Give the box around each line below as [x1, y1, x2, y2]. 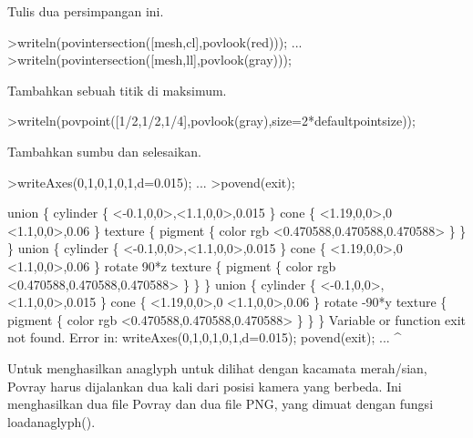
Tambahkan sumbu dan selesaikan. [7, 141, 201, 160]
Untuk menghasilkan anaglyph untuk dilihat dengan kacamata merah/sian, [7, 358, 427, 377]
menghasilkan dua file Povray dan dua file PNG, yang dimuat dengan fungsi [7, 394, 434, 413]
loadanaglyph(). [7, 412, 96, 431]
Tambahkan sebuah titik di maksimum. [7, 80, 227, 99]
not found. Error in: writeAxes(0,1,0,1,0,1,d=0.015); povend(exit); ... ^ [7, 328, 402, 347]
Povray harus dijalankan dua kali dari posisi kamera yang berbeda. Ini [7, 376, 402, 395]
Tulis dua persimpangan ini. [7, 2, 164, 20]
